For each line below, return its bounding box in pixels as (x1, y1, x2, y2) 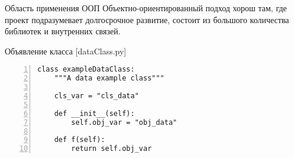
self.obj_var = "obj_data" (71, 118, 177, 127)
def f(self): (54, 136, 105, 144)
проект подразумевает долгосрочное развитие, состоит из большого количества (5, 13, 289, 25)
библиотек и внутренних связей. (5, 25, 121, 37)
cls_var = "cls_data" (54, 92, 139, 100)
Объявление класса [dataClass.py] (5, 44, 127, 57)
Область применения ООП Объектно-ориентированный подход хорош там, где (5, 2, 287, 14)
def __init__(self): (54, 109, 135, 118)
